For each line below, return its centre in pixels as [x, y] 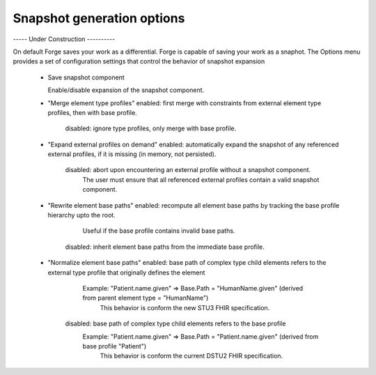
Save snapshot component [86, 77]
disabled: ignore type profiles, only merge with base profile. [151, 128]
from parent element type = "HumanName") [146, 298]
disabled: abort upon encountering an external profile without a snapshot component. [188, 170]
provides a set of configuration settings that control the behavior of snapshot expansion [139, 61]
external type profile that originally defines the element [126, 273]
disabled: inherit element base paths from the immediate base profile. [165, 247]
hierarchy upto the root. [81, 215]
